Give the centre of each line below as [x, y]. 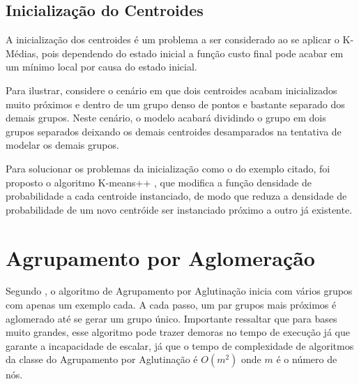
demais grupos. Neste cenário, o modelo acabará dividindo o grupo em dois [166, 118]
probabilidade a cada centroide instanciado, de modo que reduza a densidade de [176, 196]
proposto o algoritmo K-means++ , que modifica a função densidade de [159, 182]
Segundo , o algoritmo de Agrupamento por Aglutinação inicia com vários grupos [179, 291]
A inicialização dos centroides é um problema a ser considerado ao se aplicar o [173, 39]
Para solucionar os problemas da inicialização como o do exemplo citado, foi [168, 168]
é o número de [307, 359]
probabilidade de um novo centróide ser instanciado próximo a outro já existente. [179, 209]
